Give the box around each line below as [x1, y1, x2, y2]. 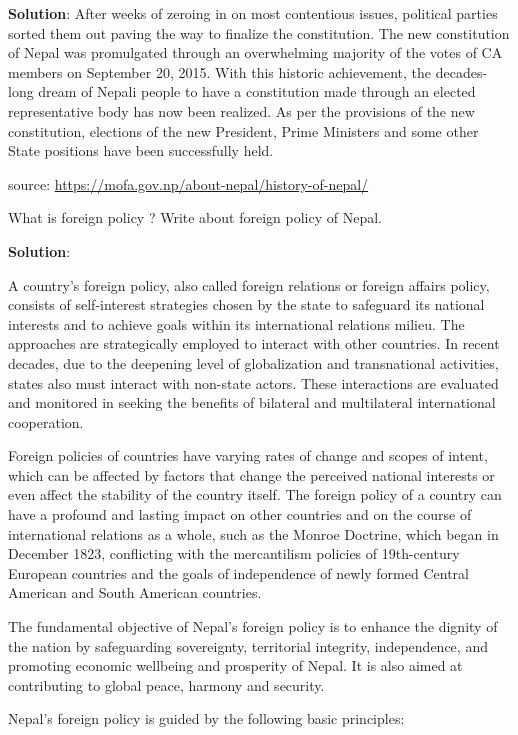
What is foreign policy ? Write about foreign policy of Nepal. [8, 207, 382, 228]
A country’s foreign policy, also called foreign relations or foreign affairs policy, [8, 274, 490, 295]
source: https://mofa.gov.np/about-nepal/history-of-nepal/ [8, 173, 369, 194]
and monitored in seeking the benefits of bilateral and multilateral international [8, 392, 496, 413]
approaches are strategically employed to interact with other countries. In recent [8, 333, 500, 354]
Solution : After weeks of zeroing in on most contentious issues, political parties [8, 3, 498, 23]
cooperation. [8, 411, 84, 432]
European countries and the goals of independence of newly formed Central [8, 562, 469, 583]
